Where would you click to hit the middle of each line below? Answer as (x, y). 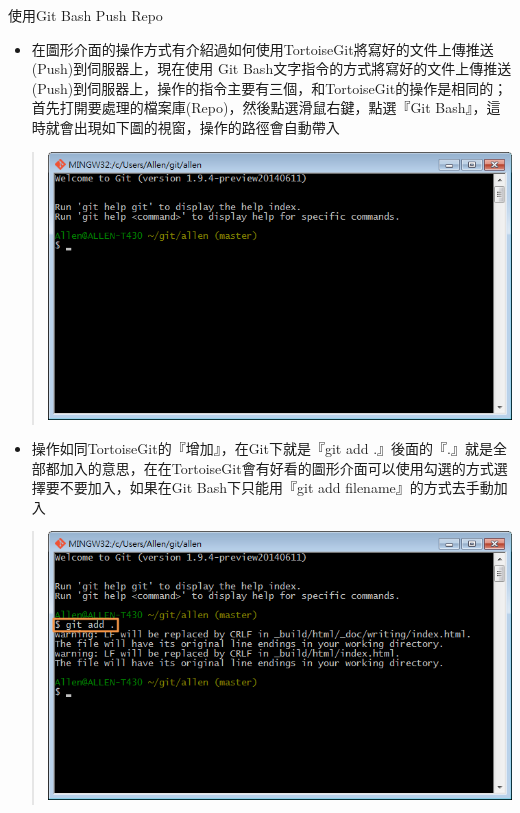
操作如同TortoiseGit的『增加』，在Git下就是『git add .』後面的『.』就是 (262, 447)
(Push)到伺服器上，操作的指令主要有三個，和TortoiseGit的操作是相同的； (269, 87)
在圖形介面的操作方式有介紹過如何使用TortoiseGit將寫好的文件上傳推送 (262, 48)
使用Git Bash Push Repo (85, 15)
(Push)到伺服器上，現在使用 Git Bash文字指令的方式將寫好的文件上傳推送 (271, 68)
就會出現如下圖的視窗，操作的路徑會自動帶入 (192, 126)
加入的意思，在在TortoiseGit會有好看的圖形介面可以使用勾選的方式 (276, 467)
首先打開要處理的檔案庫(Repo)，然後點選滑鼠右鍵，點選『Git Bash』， (259, 107)
